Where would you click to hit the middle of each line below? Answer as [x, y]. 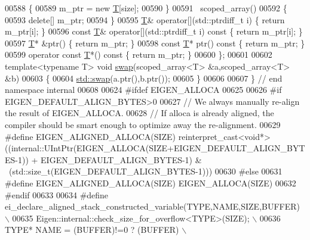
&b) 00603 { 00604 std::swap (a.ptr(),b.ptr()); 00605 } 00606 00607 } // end [144, 78]
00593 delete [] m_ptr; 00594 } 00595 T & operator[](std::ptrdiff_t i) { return [145, 19]
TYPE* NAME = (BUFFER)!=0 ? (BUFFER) [92, 230]
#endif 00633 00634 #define [57, 194]
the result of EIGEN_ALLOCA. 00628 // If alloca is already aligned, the [139, 113]
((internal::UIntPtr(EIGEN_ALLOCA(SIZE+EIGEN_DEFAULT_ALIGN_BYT [155, 148]
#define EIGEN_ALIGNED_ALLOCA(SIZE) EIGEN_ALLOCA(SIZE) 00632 [151, 183]
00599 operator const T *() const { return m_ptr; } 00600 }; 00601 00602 [139, 54]
